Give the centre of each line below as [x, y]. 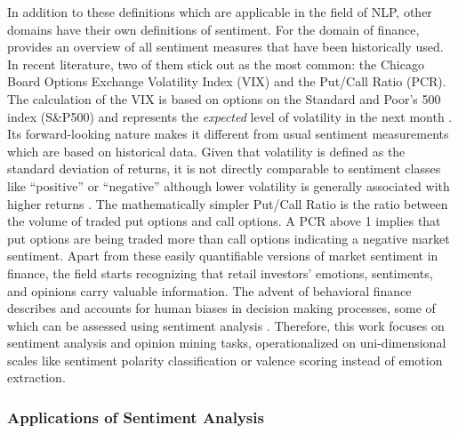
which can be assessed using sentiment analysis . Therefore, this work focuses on [226, 325]
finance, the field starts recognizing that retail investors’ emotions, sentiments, [220, 273]
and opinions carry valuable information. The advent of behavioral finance [209, 290]
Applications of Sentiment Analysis [136, 417]
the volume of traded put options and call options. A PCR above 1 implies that [224, 221]
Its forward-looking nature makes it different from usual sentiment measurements [228, 134]
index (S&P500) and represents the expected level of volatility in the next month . [230, 116]
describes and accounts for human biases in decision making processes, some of [221, 308]
